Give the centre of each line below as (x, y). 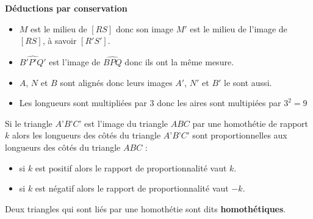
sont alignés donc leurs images (116, 82)
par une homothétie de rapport (250, 123)
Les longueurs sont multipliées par (83, 103)
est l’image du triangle (126, 123)
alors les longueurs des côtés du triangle (86, 135)
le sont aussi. (248, 82)
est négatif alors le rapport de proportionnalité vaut (132, 188)
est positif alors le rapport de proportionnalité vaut (131, 167)
